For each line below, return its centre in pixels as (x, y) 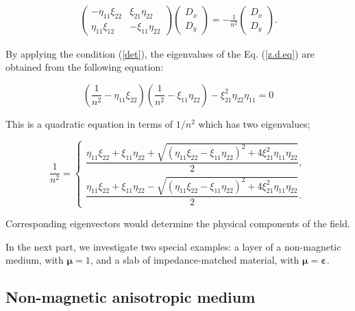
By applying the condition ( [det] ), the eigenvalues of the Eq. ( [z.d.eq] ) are (160, 53)
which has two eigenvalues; (254, 123)
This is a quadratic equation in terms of (89, 123)
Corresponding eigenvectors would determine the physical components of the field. (178, 223)
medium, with (35, 260)
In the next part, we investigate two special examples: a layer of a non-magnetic (173, 246)
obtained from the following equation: (85, 67)
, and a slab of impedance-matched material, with (195, 260)
